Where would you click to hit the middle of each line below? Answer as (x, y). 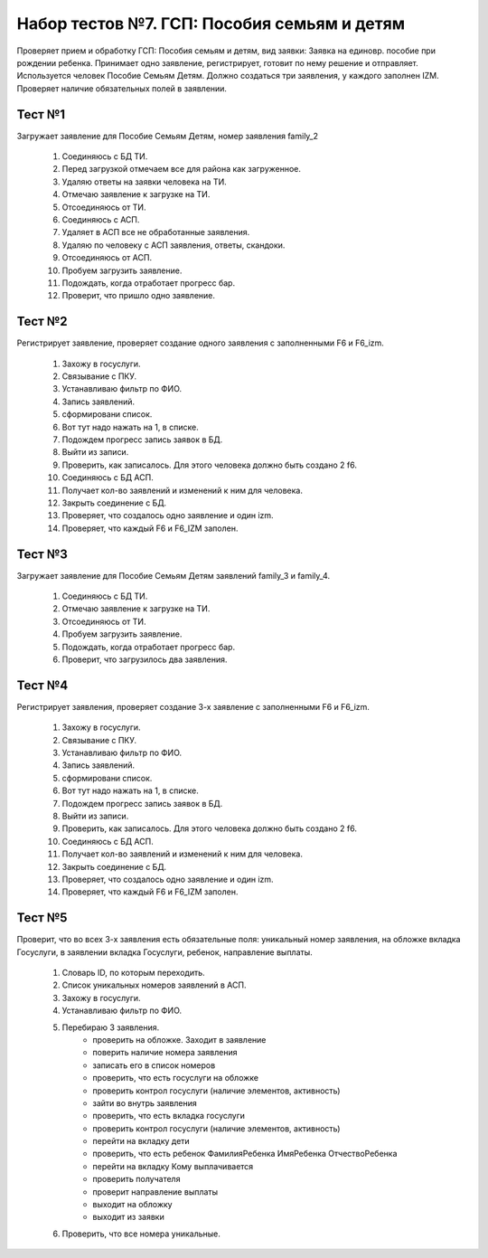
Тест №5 (42, 918)
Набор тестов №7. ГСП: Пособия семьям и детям (211, 24)
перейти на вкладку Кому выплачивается (173, 1166)
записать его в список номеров (154, 1065)
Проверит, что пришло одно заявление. (139, 296)
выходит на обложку (132, 1205)
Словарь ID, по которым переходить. (133, 973)
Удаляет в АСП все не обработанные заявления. (156, 232)
